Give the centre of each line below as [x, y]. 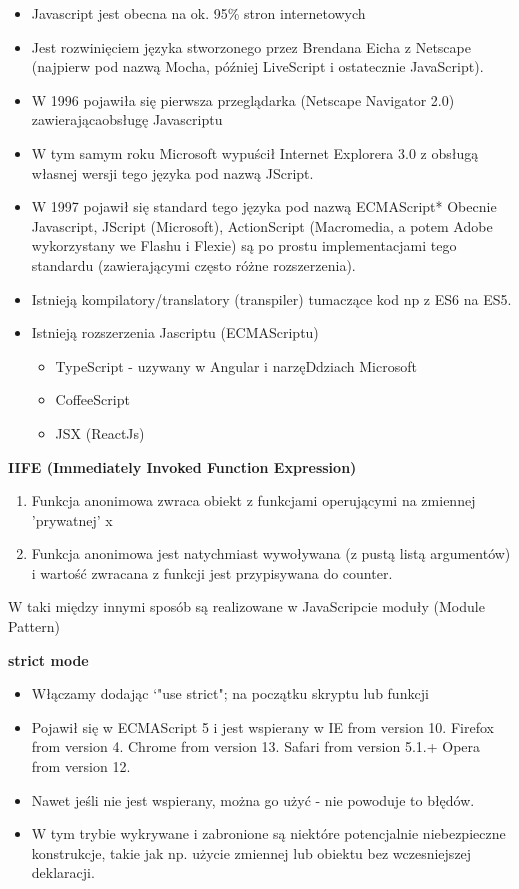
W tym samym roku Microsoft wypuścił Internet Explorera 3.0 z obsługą [255, 152]
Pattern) [34, 626]
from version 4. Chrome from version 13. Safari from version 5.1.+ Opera [256, 746]
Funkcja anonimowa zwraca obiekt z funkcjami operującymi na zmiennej [253, 500]
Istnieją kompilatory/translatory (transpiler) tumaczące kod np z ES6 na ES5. [271, 298]
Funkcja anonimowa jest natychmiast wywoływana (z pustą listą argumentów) [271, 553]
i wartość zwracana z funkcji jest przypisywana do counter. [212, 572]
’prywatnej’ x [72, 519]
